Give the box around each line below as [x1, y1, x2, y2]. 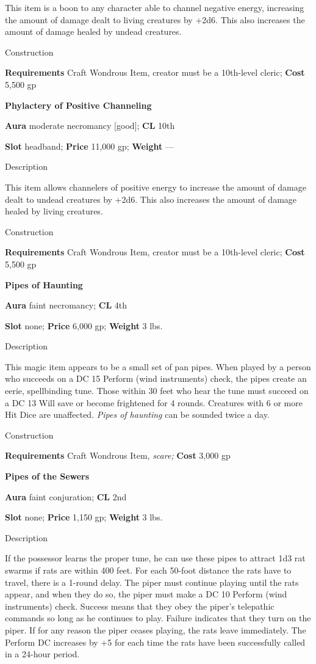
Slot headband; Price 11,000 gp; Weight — [5, 139, 174, 152]
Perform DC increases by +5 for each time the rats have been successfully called [5, 635, 306, 648]
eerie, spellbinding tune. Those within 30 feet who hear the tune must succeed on [5, 384, 309, 397]
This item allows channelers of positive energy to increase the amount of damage [5, 180, 306, 193]
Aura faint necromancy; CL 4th [5, 299, 127, 312]
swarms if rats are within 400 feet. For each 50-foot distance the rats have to [5, 564, 292, 576]
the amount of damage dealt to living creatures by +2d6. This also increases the [5, 13, 305, 26]
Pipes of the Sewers [5, 470, 90, 483]
